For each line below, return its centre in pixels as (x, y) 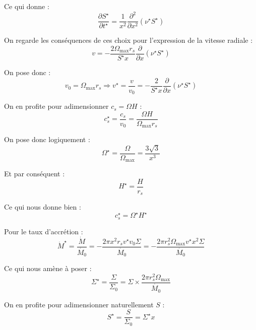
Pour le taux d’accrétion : (44, 231)
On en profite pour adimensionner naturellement (79, 304)
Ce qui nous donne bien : (43, 207)
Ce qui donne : (27, 6)
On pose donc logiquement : (47, 139)
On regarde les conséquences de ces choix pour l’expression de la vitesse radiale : (129, 40)
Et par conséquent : (35, 174)
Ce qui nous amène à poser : (48, 268)
